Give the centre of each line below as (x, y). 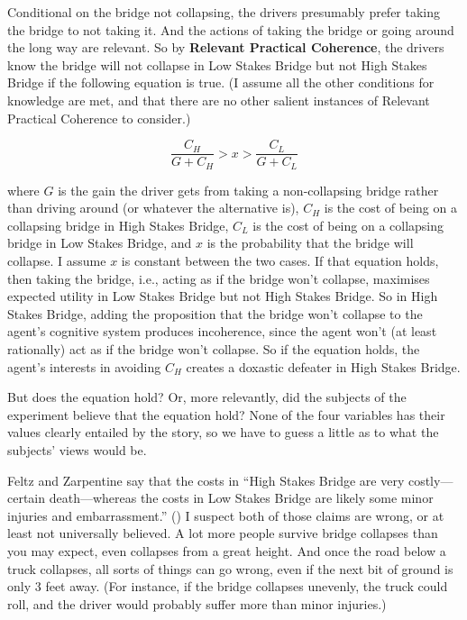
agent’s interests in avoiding (84, 366)
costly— (430, 480)
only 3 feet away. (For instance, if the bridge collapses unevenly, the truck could (228, 586)
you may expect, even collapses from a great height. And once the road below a (227, 550)
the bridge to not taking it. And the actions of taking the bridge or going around (231, 29)
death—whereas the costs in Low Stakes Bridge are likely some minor (241, 498)
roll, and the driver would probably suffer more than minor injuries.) (197, 603)
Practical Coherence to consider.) (99, 118)
